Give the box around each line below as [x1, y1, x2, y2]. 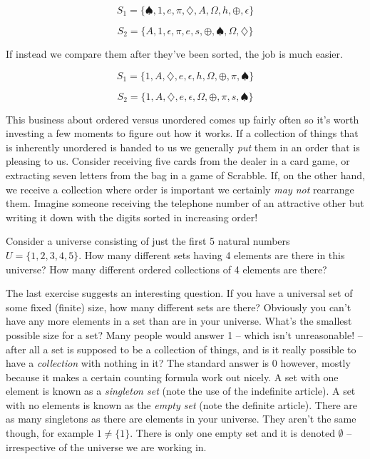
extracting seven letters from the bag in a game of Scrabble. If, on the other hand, [6, 167, 365, 182]
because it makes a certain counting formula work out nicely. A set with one [6, 369, 339, 384]
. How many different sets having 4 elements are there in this [78, 247, 345, 262]
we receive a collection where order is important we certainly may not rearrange [6, 181, 354, 196]
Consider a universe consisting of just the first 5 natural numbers [6, 233, 290, 248]
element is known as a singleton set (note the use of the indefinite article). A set [6, 383, 356, 398]
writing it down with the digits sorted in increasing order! [6, 209, 258, 224]
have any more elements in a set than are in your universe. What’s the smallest [6, 313, 352, 328]
